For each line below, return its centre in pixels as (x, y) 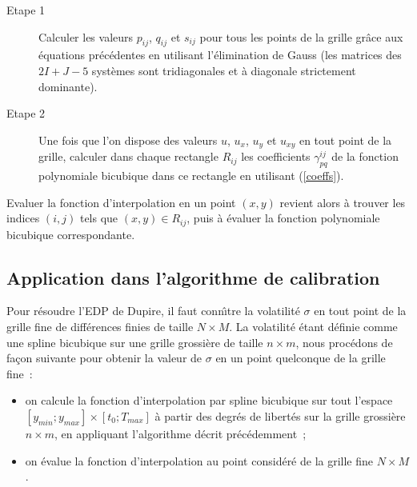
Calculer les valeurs (86, 36)
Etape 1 (26, 10)
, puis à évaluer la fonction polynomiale (283, 218)
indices (23, 218)
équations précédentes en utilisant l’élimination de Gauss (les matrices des (220, 55)
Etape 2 (26, 113)
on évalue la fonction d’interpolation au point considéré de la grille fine (199, 460)
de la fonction (365, 156)
